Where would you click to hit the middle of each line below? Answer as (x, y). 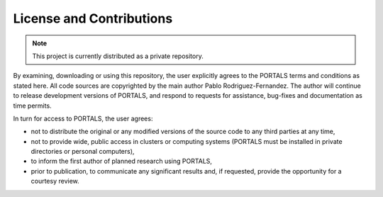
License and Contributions (93, 18)
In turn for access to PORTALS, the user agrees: (83, 118)
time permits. (33, 106)
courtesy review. (55, 181)
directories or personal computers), (83, 152)
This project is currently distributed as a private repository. (118, 56)
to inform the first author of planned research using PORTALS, (122, 161)
